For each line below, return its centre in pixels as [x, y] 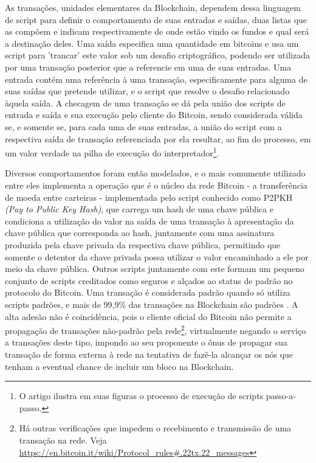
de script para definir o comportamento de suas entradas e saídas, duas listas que [156, 19]
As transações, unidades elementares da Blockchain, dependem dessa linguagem [153, 7]
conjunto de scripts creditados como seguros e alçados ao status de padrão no [149, 280]
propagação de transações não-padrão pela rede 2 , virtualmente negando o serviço [156, 329]
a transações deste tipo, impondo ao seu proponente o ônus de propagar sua [146, 342]
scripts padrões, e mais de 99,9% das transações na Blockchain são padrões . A [152, 304]
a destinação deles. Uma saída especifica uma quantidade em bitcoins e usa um [152, 43]
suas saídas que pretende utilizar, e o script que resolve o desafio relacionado [147, 91]
